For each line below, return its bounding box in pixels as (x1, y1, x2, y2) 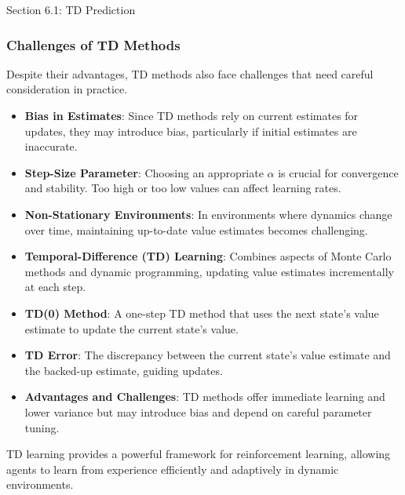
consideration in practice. (6, 81, 128, 97)
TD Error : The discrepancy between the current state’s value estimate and (24, 347, 391, 363)
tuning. (24, 419, 60, 435)
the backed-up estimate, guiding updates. (24, 362, 223, 378)
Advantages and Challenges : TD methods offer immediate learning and (24, 388, 385, 405)
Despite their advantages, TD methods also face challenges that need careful (6, 65, 374, 82)
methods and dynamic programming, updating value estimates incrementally (24, 263, 394, 279)
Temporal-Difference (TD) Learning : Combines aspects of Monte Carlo (24, 248, 392, 264)
